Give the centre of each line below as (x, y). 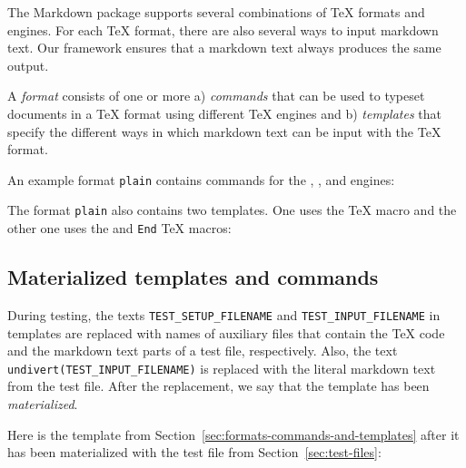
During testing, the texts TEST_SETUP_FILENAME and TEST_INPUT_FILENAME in (224, 314)
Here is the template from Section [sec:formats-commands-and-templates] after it (233, 434)
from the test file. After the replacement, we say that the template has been (218, 386)
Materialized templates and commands (193, 277)
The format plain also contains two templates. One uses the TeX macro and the (232, 210)
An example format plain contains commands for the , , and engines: (201, 179)
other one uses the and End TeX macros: (119, 228)
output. (28, 65)
